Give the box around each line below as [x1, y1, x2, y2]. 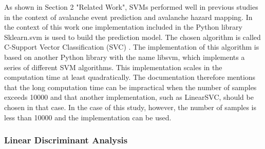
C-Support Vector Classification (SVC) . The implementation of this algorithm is [4, 41, 259, 52]
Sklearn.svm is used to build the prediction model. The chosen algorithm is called [4, 31, 261, 42]
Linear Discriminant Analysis [4, 134, 128, 146]
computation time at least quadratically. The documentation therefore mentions [4, 72, 256, 82]
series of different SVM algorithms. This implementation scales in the [4, 61, 222, 72]
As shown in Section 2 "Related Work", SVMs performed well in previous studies [4, 2, 258, 12]
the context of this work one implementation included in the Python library [4, 22, 242, 32]
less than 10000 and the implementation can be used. [4, 112, 172, 122]
